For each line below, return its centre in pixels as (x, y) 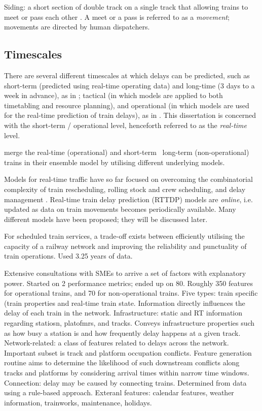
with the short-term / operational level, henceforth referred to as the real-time (125, 125)
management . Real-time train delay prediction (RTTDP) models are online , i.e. (128, 199)
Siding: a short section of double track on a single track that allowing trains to (126, 7)
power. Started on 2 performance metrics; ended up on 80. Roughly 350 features (128, 283)
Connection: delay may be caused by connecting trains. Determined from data (125, 382)
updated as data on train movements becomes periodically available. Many (120, 209)
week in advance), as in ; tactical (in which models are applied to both (114, 95)
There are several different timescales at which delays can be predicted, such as (127, 75)
